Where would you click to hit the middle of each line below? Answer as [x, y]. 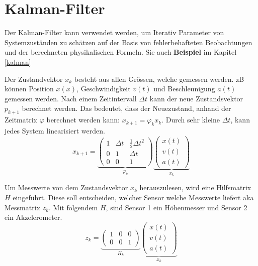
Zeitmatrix [21, 120]
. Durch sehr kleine [191, 120]
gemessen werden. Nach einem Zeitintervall [71, 98]
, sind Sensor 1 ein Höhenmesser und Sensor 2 [177, 207]
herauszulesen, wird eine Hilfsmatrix [195, 187]
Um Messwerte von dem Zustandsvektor [66, 187]
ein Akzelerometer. [33, 217]
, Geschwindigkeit [104, 89]
